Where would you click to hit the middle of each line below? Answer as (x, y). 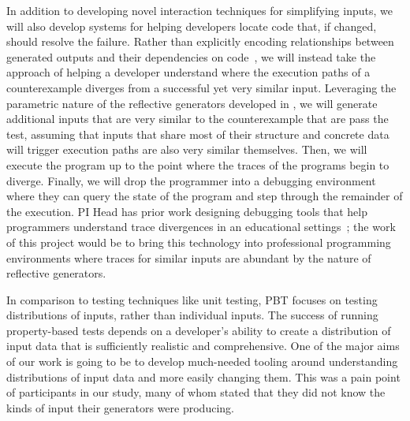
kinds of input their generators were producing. (120, 407)
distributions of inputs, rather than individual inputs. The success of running (192, 315)
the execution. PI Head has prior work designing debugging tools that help (187, 211)
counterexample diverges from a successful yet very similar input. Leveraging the (201, 87)
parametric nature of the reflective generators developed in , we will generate (192, 103)
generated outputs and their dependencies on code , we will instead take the (191, 56)
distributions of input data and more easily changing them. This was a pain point (203, 376)
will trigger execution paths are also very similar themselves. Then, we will (187, 149)
